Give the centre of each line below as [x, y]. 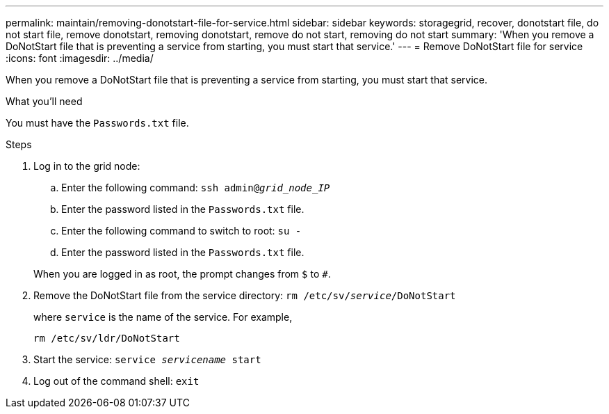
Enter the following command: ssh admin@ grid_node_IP [196, 188]
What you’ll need [44, 101]
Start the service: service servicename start [147, 359]
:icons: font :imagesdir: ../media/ [80, 58]
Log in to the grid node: [87, 166]
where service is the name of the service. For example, [163, 317]
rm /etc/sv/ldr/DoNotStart [107, 338]
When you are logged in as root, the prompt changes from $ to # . [182, 274]
